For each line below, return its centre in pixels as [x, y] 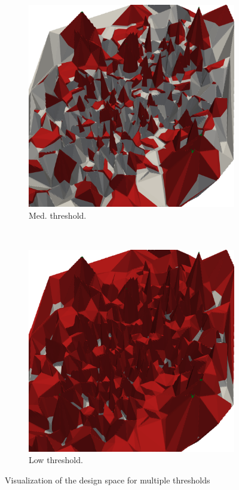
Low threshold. [56, 460]
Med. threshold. [58, 215]
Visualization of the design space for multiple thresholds [108, 480]
